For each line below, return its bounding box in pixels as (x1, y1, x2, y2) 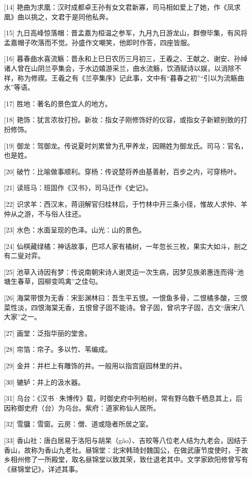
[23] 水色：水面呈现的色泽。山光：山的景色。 (4, 225, 146, 235)
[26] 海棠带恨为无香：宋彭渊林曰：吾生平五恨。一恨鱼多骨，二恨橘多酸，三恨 (4, 293, 248, 303)
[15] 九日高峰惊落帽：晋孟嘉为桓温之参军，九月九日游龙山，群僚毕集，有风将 (4, 28, 248, 38)
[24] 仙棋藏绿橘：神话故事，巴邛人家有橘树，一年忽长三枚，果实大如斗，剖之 (4, 241, 248, 251)
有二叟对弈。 (4, 250, 45, 261)
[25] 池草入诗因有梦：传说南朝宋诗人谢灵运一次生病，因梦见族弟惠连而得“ (4, 266, 237, 277)
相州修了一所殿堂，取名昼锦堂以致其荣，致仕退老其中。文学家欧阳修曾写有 (10, 454, 248, 464)
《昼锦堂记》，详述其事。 (4, 463, 82, 474)
